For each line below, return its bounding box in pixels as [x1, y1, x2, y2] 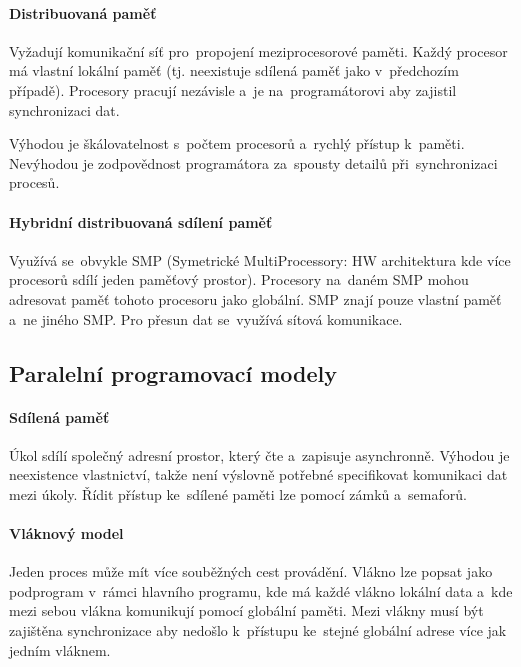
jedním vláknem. [9, 639, 111, 660]
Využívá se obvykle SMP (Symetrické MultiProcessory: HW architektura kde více [9, 249, 511, 270]
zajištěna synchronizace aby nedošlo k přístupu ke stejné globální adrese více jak [9, 620, 507, 641]
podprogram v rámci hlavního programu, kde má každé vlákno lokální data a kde [9, 580, 513, 601]
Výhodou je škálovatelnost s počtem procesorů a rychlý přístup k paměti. [9, 133, 465, 154]
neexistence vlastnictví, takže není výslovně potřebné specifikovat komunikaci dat [9, 464, 508, 485]
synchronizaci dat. [9, 99, 120, 120]
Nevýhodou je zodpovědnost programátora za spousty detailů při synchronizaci [9, 152, 498, 173]
